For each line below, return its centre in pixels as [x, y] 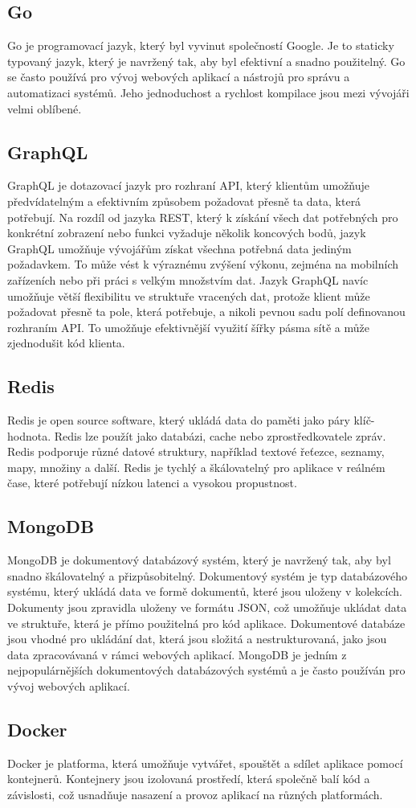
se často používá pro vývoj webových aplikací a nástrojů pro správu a [179, 77]
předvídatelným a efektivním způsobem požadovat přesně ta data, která [184, 201]
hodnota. [29, 435]
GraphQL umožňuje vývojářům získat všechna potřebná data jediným [179, 248]
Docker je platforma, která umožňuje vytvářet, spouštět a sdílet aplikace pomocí [205, 763]
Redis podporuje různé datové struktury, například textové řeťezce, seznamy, [196, 451]
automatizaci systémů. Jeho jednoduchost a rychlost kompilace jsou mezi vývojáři [208, 92]
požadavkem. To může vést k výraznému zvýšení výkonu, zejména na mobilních [203, 264]
